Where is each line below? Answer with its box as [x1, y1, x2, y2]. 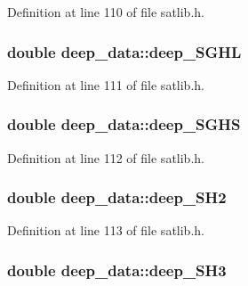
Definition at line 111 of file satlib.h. [7, 75, 204, 94]
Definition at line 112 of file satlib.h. [7, 148, 204, 167]
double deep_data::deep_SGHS [7, 113, 241, 135]
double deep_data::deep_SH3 [7, 258, 227, 281]
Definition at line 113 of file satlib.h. [7, 221, 204, 240]
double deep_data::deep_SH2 [7, 186, 227, 208]
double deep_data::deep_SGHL [7, 40, 242, 62]
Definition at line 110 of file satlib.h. [7, 3, 204, 20]
